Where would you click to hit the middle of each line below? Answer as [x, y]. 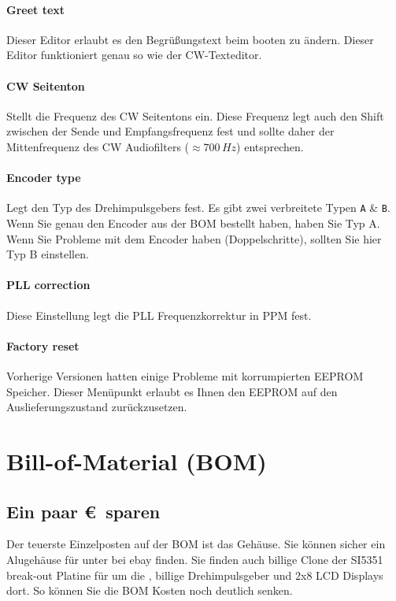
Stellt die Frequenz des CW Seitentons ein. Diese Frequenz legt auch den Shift [195, 115]
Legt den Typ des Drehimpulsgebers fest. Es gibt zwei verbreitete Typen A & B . [198, 208]
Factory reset [43, 345]
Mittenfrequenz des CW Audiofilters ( [98, 146]
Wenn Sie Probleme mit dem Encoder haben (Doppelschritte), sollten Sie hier [194, 238]
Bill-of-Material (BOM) [137, 460]
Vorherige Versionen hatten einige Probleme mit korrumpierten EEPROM [185, 375]
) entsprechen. [270, 146]
